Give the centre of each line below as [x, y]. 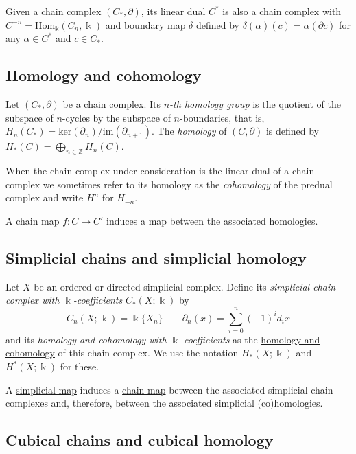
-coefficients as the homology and [250, 339]
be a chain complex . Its [111, 103]
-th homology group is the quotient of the [256, 103]
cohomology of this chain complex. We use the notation [122, 353]
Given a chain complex [54, 11]
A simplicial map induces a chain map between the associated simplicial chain [169, 389]
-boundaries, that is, [222, 117]
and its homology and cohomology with [86, 339]
